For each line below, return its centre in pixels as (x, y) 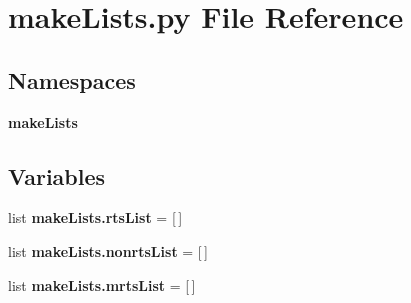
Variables (57, 175)
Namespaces (72, 79)
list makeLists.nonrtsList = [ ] (108, 250)
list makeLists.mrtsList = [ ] (102, 284)
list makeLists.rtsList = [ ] (95, 217)
